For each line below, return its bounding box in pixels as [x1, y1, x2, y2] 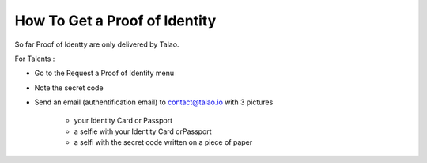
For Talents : [14, 54, 55, 63]
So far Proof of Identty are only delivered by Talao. [14, 40, 179, 49]
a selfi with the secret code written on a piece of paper [74, 138, 253, 147]
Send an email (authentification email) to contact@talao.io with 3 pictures [34, 97, 274, 107]
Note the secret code [34, 83, 104, 93]
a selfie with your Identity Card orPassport [74, 127, 213, 136]
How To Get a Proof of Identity [14, 12, 217, 29]
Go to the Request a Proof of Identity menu [34, 68, 174, 78]
